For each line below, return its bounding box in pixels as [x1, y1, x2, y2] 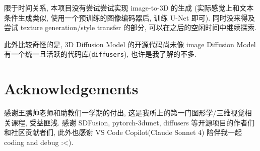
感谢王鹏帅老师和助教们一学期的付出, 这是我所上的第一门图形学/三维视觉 [4, 107, 245, 118]
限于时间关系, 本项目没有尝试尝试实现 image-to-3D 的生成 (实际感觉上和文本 [4, 3, 254, 13]
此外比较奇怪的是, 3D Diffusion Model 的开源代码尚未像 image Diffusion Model [4, 39, 256, 49]
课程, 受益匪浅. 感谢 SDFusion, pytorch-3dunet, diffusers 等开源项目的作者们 [11, 117, 255, 127]
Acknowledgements [4, 78, 139, 99]
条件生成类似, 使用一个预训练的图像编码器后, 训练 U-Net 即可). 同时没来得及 [4, 12, 255, 23]
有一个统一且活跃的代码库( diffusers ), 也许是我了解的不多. [4, 49, 197, 59]
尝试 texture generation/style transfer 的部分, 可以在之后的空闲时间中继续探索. [4, 22, 257, 33]
